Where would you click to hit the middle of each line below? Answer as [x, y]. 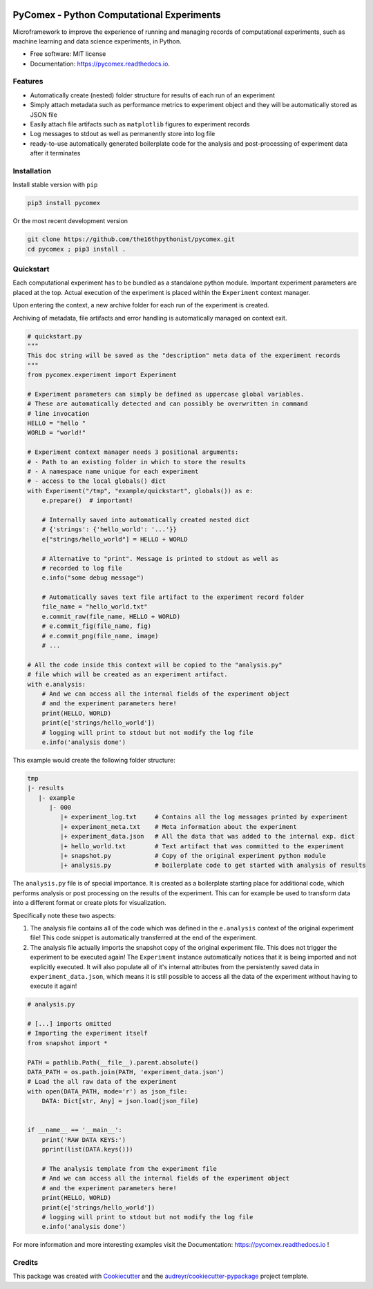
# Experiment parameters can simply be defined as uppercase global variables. [166, 394]
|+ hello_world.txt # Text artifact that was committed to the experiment [202, 846]
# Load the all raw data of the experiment [102, 1082]
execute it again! [54, 986]
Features [28, 82]
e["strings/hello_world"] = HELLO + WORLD [115, 539]
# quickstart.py [55, 336]
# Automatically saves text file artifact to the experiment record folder [173, 597]
